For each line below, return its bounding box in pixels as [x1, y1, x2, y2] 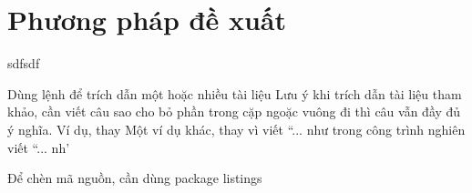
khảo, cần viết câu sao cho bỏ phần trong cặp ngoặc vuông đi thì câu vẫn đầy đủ [7, 102, 461, 121]
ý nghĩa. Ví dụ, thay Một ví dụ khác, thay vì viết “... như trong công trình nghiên [7, 119, 466, 138]
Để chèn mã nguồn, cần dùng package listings [7, 168, 262, 188]
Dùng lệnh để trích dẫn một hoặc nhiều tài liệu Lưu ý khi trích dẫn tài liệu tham [7, 84, 462, 103]
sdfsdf [7, 54, 40, 73]
